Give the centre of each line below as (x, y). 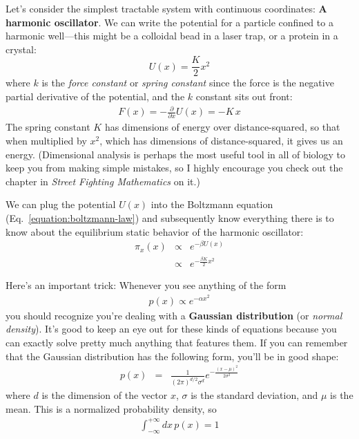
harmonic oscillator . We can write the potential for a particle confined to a (169, 22)
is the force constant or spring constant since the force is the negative (188, 83)
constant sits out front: (244, 96)
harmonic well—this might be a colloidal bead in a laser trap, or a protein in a (172, 36)
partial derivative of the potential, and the (95, 96)
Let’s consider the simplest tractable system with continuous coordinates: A (166, 8)
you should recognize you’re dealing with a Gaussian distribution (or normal (174, 315)
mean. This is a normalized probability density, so (111, 408)
